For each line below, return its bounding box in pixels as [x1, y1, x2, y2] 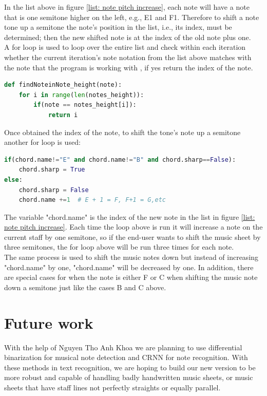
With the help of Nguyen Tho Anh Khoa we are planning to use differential [4, 342, 242, 352]
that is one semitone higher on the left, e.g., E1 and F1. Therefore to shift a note [4, 11, 259, 22]
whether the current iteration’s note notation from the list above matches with [4, 51, 252, 62]
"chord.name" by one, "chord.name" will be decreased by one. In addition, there [4, 261, 254, 272]
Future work [4, 312, 93, 333]
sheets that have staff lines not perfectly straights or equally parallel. [4, 382, 221, 392]
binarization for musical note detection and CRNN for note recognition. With [4, 352, 248, 363]
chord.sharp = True [18, 166, 85, 174]
